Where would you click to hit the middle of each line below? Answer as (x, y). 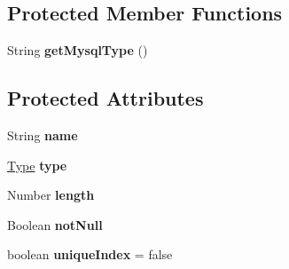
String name (43, 135)
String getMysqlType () (78, 50)
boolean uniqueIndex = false (90, 254)
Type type (37, 165)
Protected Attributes (105, 98)
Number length (51, 195)
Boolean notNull (55, 224)
